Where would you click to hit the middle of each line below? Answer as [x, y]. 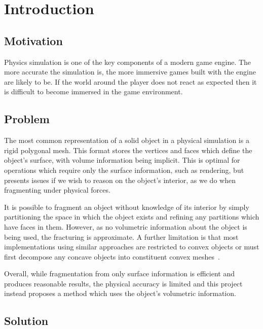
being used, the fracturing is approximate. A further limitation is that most [121, 236]
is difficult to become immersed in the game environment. [93, 92]
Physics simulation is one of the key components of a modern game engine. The [128, 62]
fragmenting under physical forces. [57, 190]
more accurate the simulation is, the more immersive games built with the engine [130, 72]
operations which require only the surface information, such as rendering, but [124, 170]
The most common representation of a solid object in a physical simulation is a [127, 140]
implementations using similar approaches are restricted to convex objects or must [132, 247]
